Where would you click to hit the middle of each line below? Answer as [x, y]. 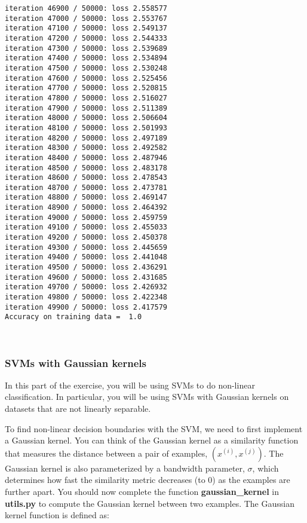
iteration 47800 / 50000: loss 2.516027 [86, 98]
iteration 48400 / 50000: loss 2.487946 [86, 157]
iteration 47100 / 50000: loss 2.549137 [86, 28]
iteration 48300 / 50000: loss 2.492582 [86, 148]
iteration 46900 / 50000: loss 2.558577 [86, 8]
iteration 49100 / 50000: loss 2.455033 [86, 227]
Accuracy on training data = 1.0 [73, 317]
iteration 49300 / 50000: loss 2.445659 [86, 247]
